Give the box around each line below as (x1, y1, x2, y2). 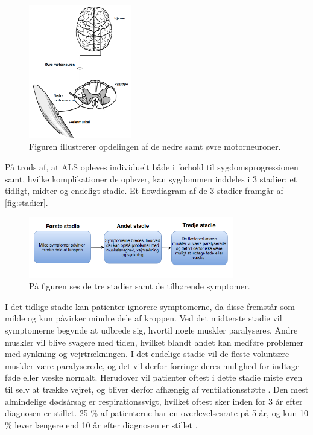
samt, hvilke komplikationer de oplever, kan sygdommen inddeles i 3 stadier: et (5, 172, 297, 185)
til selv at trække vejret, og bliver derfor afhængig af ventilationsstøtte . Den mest (5, 382, 309, 395)
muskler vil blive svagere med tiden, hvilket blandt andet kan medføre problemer (5, 335, 304, 348)
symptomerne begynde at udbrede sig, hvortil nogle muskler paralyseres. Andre (5, 324, 298, 336)
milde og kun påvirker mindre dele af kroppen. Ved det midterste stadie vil (5, 312, 282, 324)
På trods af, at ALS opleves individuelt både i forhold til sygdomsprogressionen (5, 161, 299, 173)
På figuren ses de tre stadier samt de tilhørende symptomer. (29, 280, 250, 292)
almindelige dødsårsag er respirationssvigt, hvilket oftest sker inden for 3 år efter (5, 395, 303, 407)
